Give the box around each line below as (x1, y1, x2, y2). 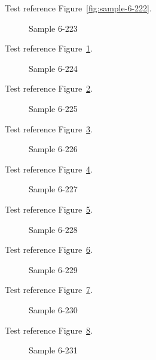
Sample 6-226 (29, 143, 78, 155)
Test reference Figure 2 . (5, 82, 93, 95)
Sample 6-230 (29, 303, 78, 316)
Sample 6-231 (29, 344, 78, 356)
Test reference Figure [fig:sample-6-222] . (5, 2, 152, 14)
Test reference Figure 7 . (5, 283, 93, 296)
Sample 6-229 (29, 263, 78, 276)
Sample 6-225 (29, 102, 78, 114)
